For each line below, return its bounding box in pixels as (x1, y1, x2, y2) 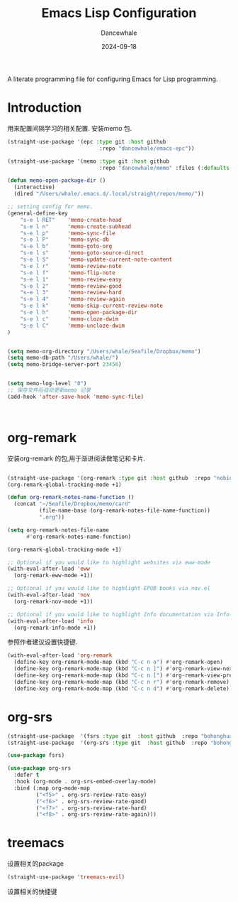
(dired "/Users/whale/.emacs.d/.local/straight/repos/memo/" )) (13, 190, 204, 198)
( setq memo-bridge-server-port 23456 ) (7, 361, 122, 368)
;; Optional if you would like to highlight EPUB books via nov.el (7, 585, 211, 592)
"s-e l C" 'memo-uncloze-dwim (20, 322, 125, 329)
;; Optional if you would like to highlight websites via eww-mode (7, 559, 211, 566)
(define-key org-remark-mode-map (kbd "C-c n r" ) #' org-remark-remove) (13, 678, 230, 685)
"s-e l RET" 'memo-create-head (20, 216, 122, 223)
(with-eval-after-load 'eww (7, 565, 91, 573)
